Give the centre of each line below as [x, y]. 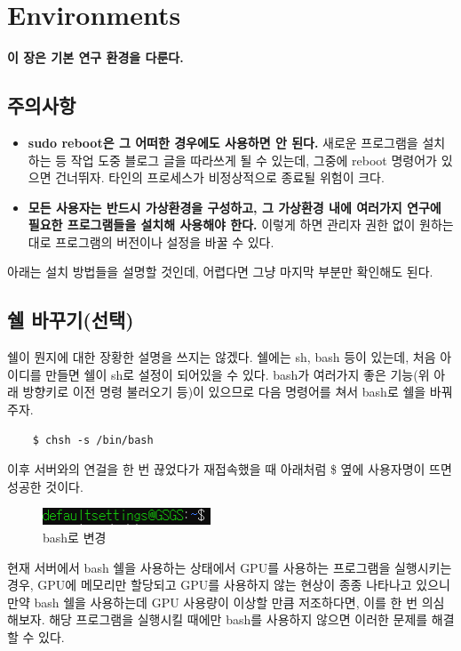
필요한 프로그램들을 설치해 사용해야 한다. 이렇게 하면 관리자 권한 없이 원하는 [241, 225]
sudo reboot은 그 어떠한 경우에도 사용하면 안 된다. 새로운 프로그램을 [223, 142]
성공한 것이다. [45, 486]
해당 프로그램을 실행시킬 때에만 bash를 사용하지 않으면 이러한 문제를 [238, 619]
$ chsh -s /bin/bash [93, 440]
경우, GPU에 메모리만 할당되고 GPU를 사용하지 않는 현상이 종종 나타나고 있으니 [229, 585]
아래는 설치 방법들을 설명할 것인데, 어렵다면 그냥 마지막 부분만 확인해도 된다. [220, 272]
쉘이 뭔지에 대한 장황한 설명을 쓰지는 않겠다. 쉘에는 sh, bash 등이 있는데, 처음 [222, 357]
